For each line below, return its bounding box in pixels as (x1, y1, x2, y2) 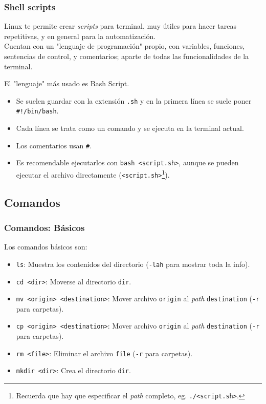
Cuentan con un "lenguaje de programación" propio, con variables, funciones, (4, 41, 245, 51)
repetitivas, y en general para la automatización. (4, 30, 156, 41)
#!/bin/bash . (16, 105, 59, 116)
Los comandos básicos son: (4, 241, 87, 252)
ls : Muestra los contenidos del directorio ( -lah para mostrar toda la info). (16, 258, 250, 269)
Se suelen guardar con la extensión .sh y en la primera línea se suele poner (16, 95, 252, 106)
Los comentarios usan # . (16, 140, 92, 150)
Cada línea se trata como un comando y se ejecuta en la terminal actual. (16, 123, 244, 133)
